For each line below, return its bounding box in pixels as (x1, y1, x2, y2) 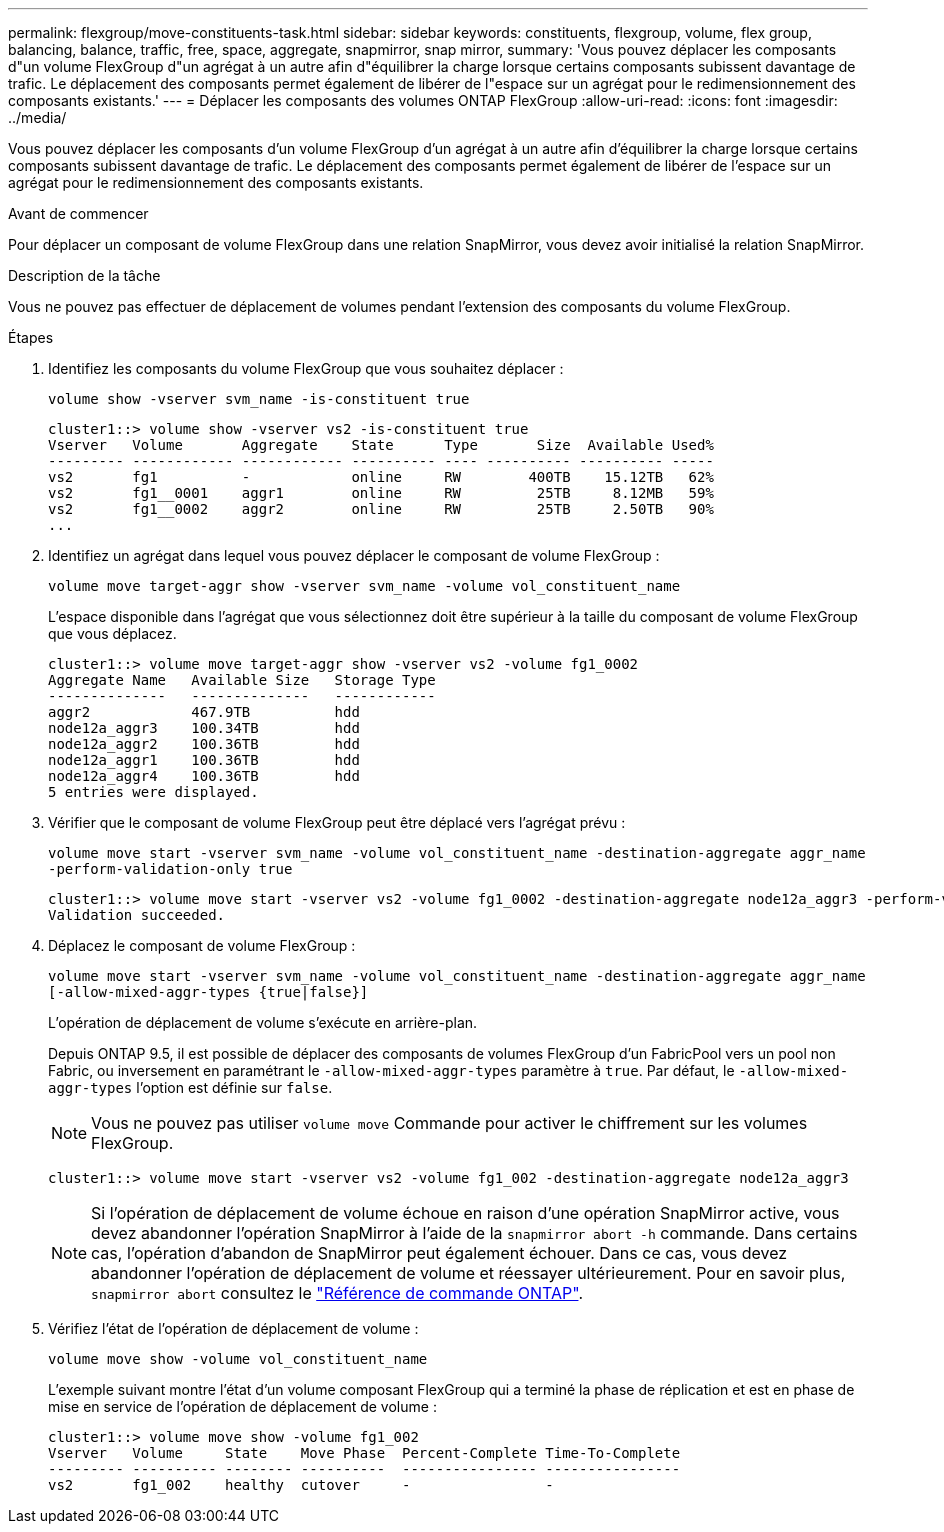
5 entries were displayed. (48, 784, 259, 800)
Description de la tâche (8, 267, 161, 284)
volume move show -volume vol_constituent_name (48, 1351, 428, 1367)
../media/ (8, 109, 67, 126)
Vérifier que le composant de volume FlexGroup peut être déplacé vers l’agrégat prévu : (48, 814, 626, 831)
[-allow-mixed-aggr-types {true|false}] (48, 984, 369, 1000)
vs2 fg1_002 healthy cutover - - (48, 1477, 554, 1493)
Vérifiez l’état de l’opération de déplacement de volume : (48, 1320, 419, 1337)
